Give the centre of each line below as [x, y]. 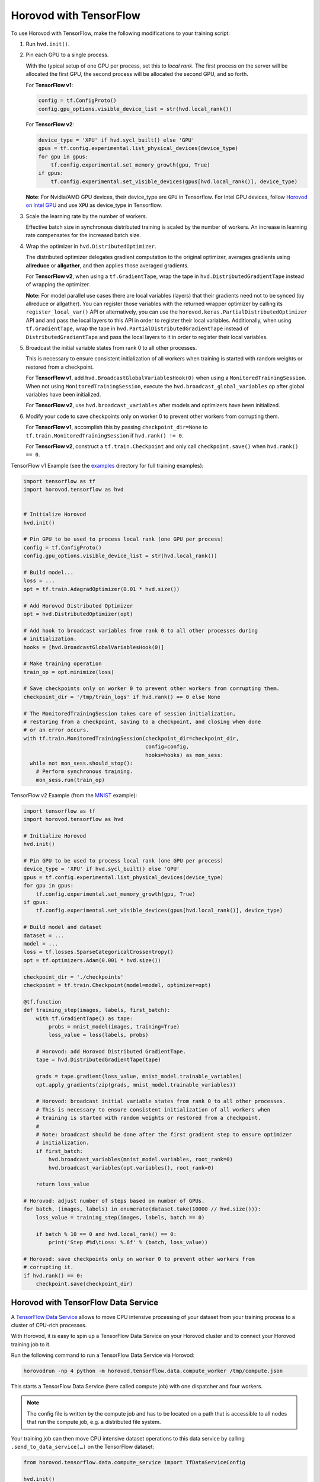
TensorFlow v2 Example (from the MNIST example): [74, 795]
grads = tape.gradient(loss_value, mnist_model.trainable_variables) [139, 1077]
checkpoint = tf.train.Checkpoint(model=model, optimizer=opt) [117, 985]
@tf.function [42, 1002]
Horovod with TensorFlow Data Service [85, 1303]
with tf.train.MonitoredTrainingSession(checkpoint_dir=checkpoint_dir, [131, 738]
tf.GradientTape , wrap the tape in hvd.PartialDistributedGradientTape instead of [137, 328]
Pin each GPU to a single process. [67, 55]
